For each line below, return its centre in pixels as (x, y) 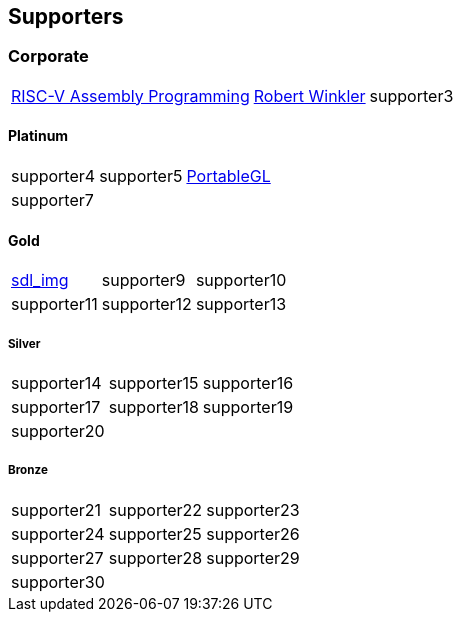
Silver (24, 343)
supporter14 (56, 383)
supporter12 (146, 304)
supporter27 (57, 557)
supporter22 (155, 509)
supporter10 (241, 280)
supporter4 (53, 176)
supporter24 (58, 533)
